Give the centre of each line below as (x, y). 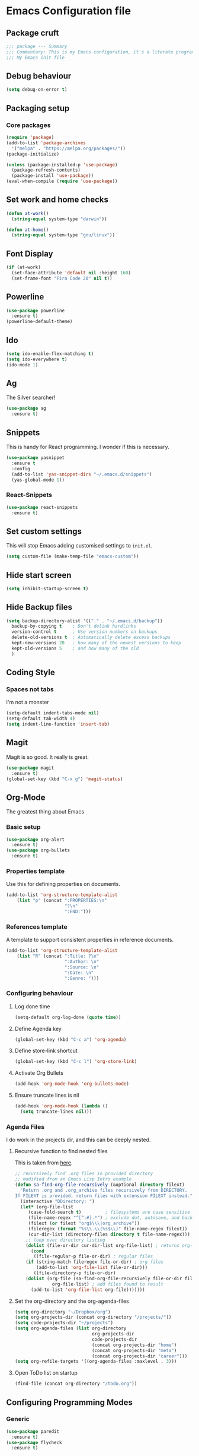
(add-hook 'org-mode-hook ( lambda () (61, 1106)
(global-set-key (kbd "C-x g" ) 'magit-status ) (65, 779)
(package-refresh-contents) (46, 170)
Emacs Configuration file (69, 11)
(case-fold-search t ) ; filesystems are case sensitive (109, 1213)
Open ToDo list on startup (46, 1373)
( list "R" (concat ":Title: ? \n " (58, 956)
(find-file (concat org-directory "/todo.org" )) (76, 1384)
